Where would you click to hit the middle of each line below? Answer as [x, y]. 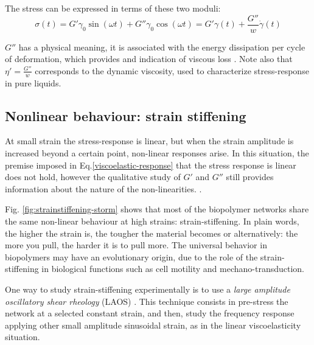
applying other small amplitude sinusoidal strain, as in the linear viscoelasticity [153, 325]
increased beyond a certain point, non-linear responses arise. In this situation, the [157, 153]
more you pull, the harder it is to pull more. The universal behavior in [136, 245]
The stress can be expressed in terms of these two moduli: [113, 8]
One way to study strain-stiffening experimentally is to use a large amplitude [148, 289]
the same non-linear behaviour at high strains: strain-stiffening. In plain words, [152, 221]
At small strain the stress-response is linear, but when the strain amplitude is [149, 141]
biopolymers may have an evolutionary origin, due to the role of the [131, 256]
